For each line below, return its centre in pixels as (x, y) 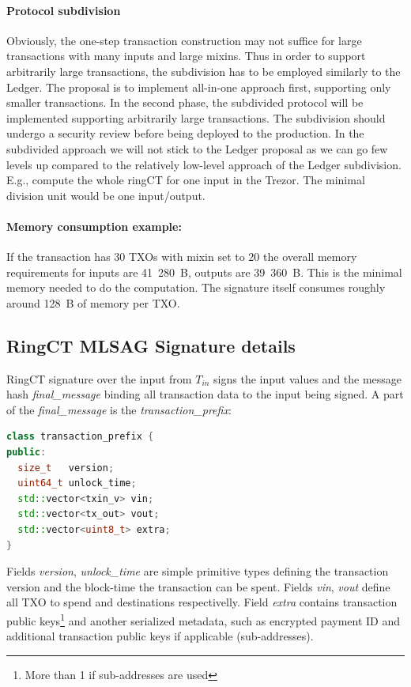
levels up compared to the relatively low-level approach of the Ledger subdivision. (204, 164)
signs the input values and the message (308, 378)
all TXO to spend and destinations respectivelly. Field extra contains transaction (202, 602)
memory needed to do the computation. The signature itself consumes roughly (196, 287)
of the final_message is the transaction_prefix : (119, 409)
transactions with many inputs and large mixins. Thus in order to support (186, 56)
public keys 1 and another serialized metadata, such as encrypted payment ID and (204, 619)
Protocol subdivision (64, 10)
